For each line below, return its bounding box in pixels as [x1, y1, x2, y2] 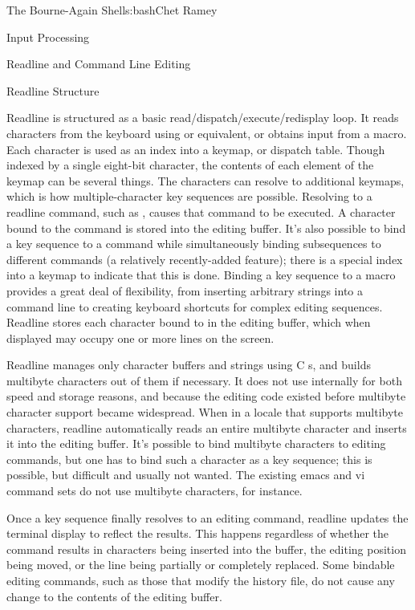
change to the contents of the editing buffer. [6, 588, 222, 604]
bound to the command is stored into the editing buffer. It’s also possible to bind [6, 219, 406, 236]
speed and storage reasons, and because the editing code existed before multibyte [6, 388, 406, 405]
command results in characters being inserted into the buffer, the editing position [6, 540, 406, 557]
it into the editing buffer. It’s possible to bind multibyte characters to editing [6, 435, 386, 452]
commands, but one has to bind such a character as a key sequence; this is [6, 450, 372, 467]
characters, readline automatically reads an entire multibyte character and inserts [6, 419, 407, 436]
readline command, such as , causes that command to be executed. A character [6, 203, 396, 220]
